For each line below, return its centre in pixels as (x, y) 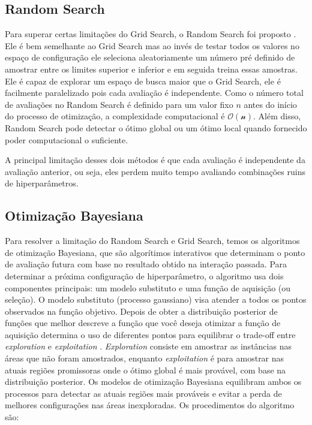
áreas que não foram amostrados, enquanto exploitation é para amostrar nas (145, 358)
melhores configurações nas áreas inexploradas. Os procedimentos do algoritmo (150, 405)
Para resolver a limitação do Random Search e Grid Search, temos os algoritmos (152, 241)
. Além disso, (277, 116)
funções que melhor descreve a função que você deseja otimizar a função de (143, 323)
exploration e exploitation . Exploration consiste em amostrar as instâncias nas (148, 346)
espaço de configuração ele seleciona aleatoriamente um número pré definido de (150, 57)
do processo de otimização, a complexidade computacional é (115, 116)
